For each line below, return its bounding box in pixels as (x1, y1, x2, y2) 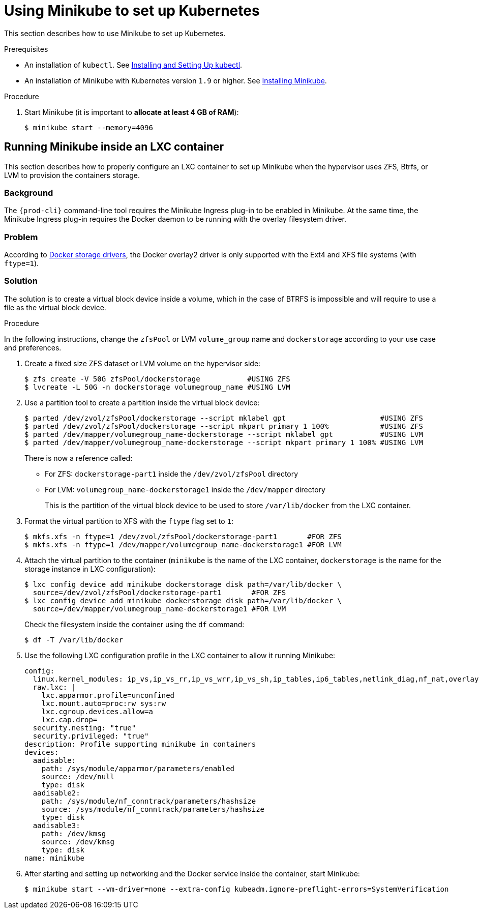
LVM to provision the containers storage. (4, 170, 140, 180)
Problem (4, 231, 38, 242)
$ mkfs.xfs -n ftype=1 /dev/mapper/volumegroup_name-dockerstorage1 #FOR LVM (24, 540, 342, 549)
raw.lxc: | (33, 683, 76, 691)
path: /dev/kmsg (41, 829, 106, 838)
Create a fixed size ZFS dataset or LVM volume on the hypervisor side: (24, 359, 261, 368)
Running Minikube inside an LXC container (4, 140, 224, 154)
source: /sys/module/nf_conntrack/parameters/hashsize (41, 805, 265, 813)
